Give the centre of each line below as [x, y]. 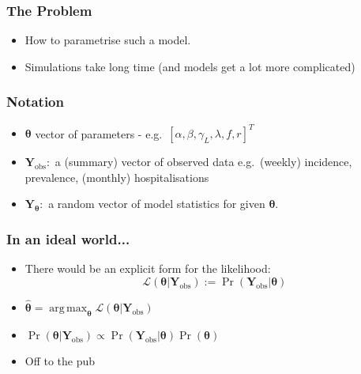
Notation [35, 102]
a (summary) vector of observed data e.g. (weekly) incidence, [203, 162]
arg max [68, 308]
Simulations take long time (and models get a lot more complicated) [190, 66]
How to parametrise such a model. [108, 40]
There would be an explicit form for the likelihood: [148, 268]
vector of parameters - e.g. [99, 133]
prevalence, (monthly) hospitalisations [117, 177]
